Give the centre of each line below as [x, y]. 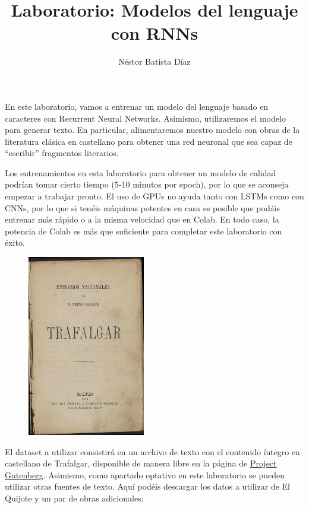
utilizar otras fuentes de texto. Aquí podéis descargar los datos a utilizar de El [147, 486]
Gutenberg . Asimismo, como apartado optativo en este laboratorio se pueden [145, 474]
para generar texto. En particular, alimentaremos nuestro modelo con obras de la [152, 130]
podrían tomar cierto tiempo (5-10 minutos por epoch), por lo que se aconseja [147, 184]
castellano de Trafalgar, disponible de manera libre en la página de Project [141, 463]
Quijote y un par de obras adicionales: [74, 498]
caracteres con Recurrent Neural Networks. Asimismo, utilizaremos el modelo [145, 118]
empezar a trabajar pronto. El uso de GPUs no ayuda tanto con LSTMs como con [154, 196]
